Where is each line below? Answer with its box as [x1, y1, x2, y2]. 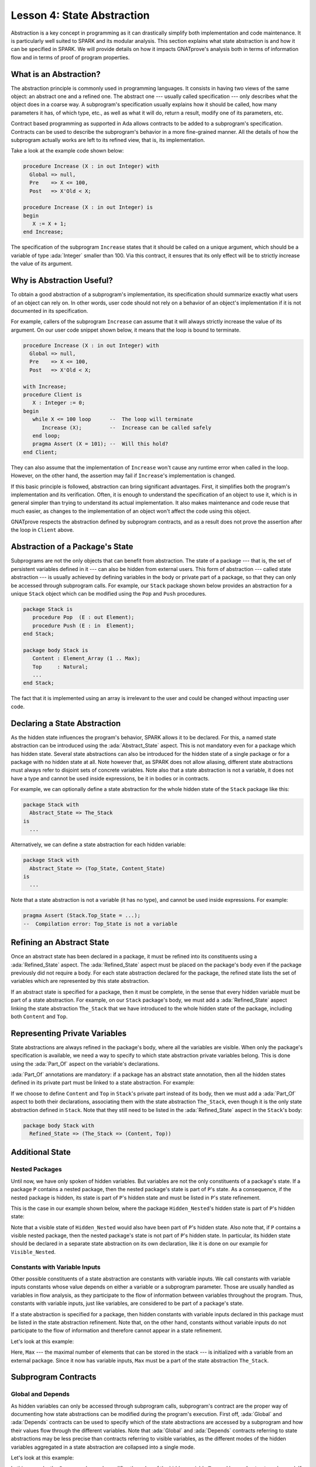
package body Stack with [23, 1122, 95, 1129]
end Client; [23, 449, 58, 455]
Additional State [11, 1147, 71, 1157]
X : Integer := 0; [32, 400, 85, 406]
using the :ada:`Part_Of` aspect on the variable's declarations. [11, 1060, 160, 1067]
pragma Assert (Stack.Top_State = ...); [23, 912, 140, 919]
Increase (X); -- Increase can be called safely [42, 424, 212, 431]
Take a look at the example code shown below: [11, 147, 124, 154]
